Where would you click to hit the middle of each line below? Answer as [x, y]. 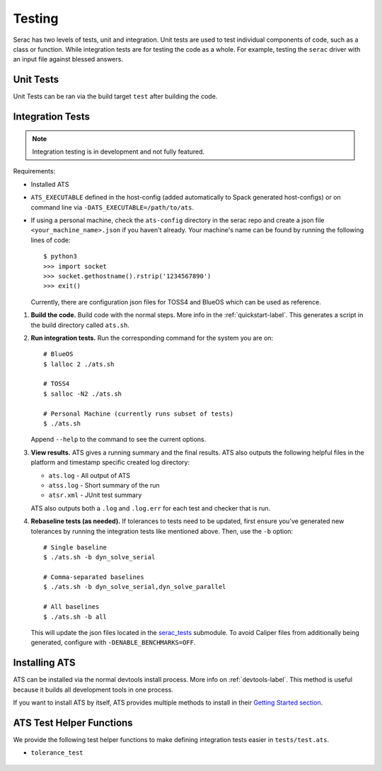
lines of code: [51, 240]
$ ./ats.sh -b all [75, 617]
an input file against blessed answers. [68, 59]
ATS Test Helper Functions [73, 723]
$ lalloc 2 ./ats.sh [79, 364]
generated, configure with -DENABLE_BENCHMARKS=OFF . [113, 642]
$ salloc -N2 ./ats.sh [83, 394]
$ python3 [60, 256]
